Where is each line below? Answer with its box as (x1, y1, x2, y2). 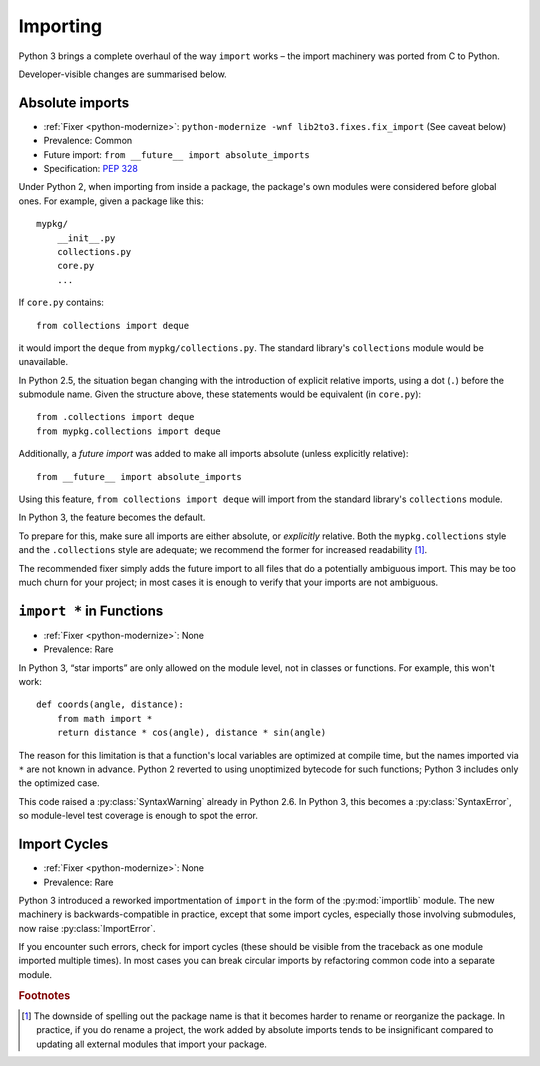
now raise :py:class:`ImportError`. (18, 922, 156, 934)
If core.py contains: (18, 296, 105, 309)
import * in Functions (18, 602, 164, 619)
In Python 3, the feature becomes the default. (18, 511, 206, 524)
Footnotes (18, 988, 71, 1002)
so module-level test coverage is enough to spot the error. (18, 810, 259, 822)
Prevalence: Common (43, 135, 133, 147)
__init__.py (56, 232, 116, 244)
